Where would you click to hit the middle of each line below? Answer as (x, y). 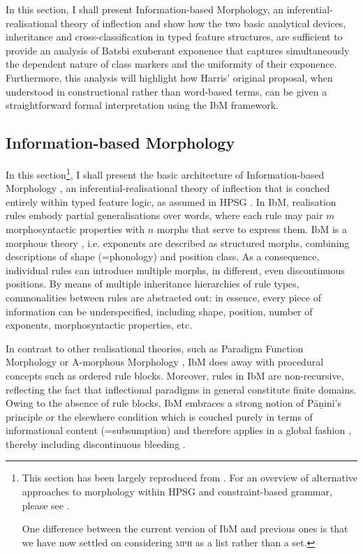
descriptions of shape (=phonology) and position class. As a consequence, (163, 256)
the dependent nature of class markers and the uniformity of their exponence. (171, 64)
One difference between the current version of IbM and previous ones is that (185, 529)
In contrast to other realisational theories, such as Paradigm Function (155, 348)
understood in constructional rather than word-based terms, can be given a (166, 91)
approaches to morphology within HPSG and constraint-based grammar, (177, 492)
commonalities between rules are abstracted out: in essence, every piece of (163, 297)
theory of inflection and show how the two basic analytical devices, (203, 23)
